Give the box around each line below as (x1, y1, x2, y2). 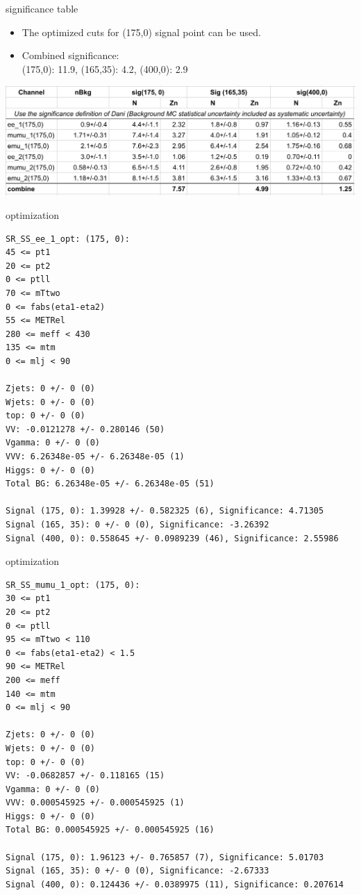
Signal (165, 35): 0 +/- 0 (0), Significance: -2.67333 (6, 866, 269, 876)
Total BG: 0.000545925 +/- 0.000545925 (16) (6, 825, 215, 835)
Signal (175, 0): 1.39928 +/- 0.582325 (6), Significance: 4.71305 (6, 506, 324, 516)
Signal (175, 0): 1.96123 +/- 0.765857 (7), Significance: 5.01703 (6, 852, 324, 862)
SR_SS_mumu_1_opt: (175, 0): (6, 580, 140, 590)
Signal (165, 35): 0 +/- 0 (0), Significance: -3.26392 (6, 520, 269, 530)
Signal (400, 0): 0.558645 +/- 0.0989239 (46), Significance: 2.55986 (6, 533, 339, 543)
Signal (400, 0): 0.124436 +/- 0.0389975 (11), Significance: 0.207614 (6, 879, 344, 889)
